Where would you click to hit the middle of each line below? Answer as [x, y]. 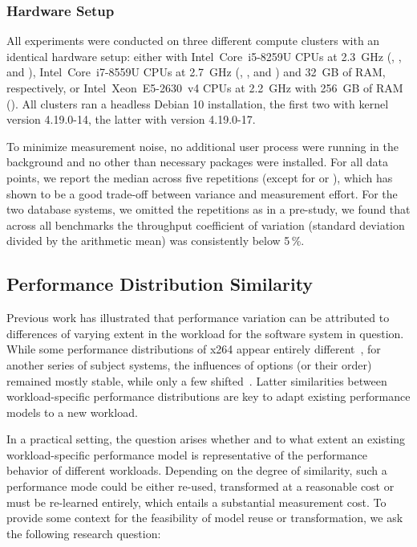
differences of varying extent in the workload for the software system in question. [205, 333]
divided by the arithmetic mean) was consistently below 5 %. [156, 241]
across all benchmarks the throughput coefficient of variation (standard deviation [206, 225]
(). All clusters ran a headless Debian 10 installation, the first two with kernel [198, 103]
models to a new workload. [72, 412]
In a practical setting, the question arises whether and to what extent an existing [206, 439]
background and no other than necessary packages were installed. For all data [197, 162]
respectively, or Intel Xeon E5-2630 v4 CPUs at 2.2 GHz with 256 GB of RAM [205, 88]
